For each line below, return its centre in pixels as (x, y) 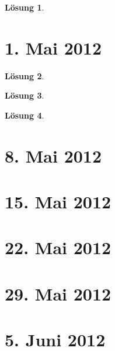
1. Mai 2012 (53, 47)
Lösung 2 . (25, 75)
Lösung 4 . (25, 115)
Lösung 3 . (25, 95)
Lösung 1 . (25, 7)
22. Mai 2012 (58, 247)
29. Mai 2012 (58, 293)
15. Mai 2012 (58, 202)
